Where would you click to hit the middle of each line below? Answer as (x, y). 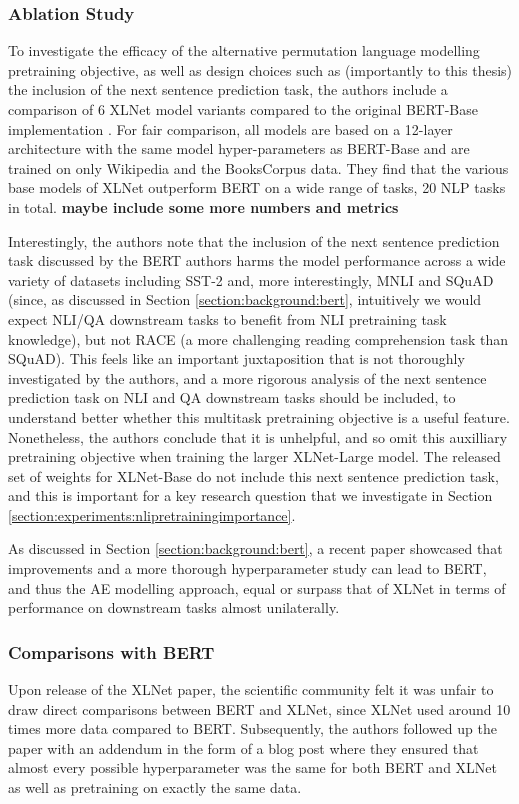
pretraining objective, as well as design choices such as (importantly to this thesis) (260, 69)
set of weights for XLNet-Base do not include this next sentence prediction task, (253, 475)
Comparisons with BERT (111, 651)
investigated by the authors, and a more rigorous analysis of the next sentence (247, 377)
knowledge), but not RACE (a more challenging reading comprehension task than (258, 338)
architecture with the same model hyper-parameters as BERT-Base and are (239, 148)
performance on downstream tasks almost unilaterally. (174, 607)
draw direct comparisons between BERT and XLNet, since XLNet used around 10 (259, 708)
